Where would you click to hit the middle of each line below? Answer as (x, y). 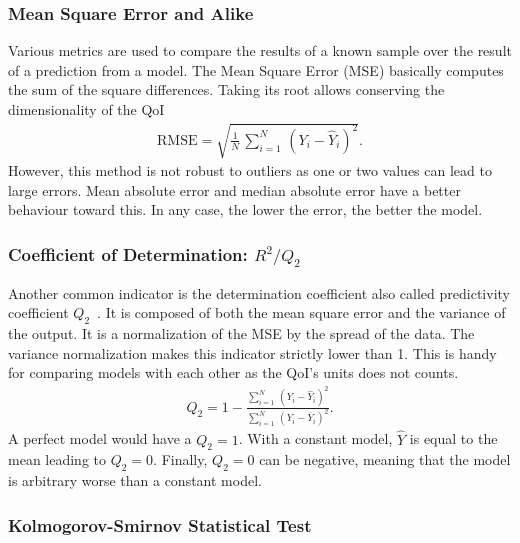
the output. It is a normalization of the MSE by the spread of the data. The (241, 332)
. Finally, (180, 459)
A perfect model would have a (100, 438)
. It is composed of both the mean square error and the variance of (301, 312)
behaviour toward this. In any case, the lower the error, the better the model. (245, 209)
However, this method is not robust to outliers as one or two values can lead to (250, 170)
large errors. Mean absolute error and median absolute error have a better (234, 189)
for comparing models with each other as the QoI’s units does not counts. (233, 372)
